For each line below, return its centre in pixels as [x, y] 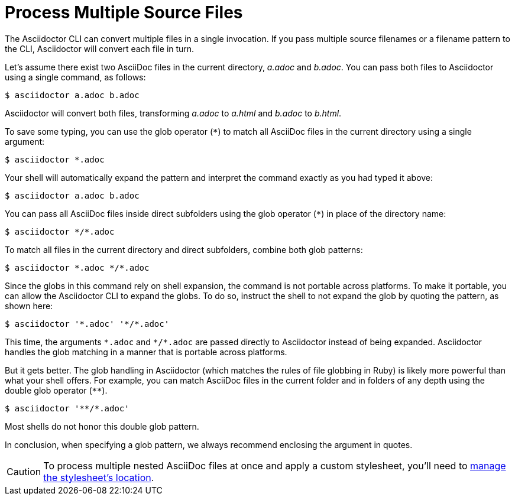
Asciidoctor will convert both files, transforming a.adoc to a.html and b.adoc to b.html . [173, 113]
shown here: [29, 306]
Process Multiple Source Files [124, 12]
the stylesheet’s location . [99, 477]
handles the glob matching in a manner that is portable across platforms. [146, 352]
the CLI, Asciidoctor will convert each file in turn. [100, 48]
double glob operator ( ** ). [56, 390]
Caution [24, 471]
